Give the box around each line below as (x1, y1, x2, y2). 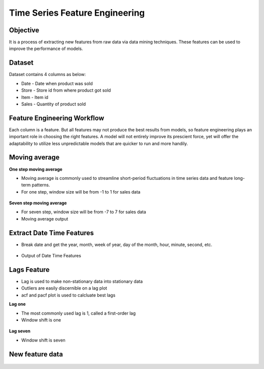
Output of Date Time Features (21, 253, 82, 259)
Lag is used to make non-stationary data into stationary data (21, 278, 143, 284)
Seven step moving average (9, 200, 67, 206)
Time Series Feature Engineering (9, 7, 145, 18)
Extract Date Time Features (9, 228, 94, 237)
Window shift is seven (21, 337, 66, 343)
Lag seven (9, 328, 31, 334)
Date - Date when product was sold (21, 80, 93, 86)
